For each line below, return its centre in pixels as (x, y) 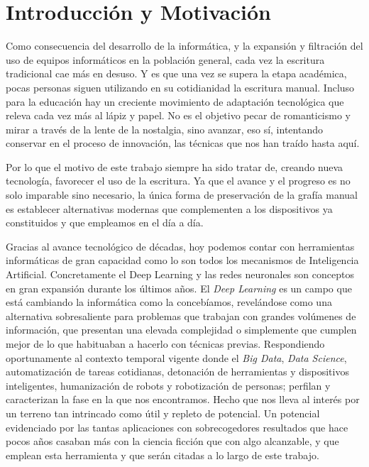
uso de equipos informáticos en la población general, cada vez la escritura (165, 59)
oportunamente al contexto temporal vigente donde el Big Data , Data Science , (176, 357)
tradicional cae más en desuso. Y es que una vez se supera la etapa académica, (176, 73)
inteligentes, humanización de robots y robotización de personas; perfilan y (168, 385)
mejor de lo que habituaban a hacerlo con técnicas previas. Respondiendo (165, 344)
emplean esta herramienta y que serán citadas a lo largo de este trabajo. (163, 455)
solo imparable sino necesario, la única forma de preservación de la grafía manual (182, 195)
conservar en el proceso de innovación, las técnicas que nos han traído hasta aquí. (183, 143)
